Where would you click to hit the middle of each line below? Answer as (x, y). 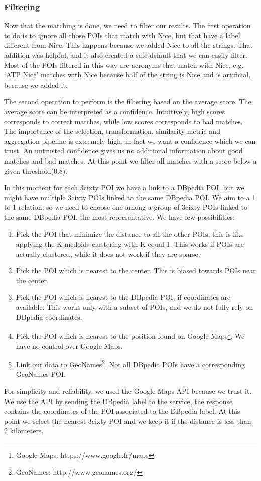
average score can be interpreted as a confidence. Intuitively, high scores (115, 111)
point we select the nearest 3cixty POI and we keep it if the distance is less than (128, 420)
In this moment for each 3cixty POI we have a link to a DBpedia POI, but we (124, 187)
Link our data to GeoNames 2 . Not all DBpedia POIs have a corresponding (130, 364)
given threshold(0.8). (36, 170)
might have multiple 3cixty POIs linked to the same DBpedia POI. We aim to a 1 (130, 197)
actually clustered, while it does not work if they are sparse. (108, 253)
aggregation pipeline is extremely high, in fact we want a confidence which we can (130, 141)
